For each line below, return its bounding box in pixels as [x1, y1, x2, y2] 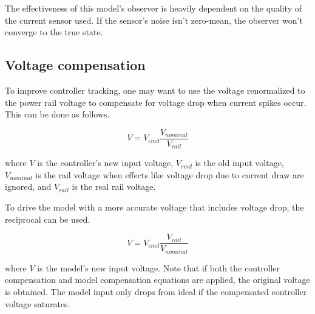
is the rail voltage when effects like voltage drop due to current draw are [35, 168, 304, 181]
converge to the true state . [5, 26, 103, 38]
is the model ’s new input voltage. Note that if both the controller [37, 261, 280, 274]
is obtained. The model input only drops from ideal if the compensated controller [5, 285, 307, 298]
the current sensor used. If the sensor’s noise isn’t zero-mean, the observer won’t [5, 13, 303, 26]
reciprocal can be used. [5, 212, 90, 225]
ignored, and [5, 180, 52, 193]
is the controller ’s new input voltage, [37, 156, 174, 169]
